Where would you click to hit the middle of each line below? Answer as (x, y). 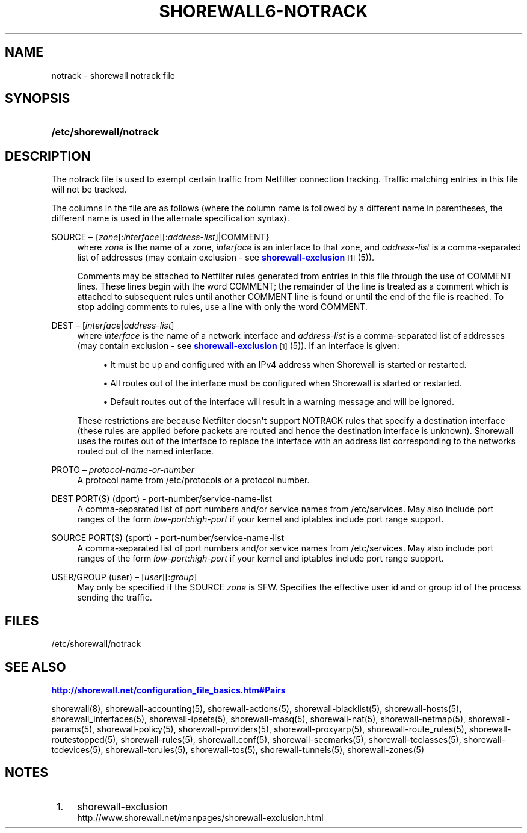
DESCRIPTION (48, 156)
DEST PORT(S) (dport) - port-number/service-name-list (162, 499)
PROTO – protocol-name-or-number (123, 470)
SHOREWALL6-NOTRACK (263, 11)
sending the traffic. (115, 598)
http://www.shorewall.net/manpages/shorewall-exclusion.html (200, 817)
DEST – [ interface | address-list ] (113, 326)
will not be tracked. (89, 190)
